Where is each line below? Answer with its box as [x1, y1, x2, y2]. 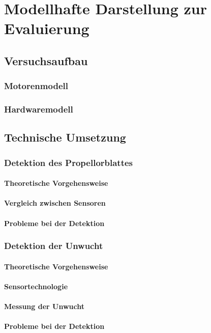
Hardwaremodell [4, 103, 73, 116]
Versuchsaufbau [4, 52, 88, 68]
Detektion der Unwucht [4, 239, 103, 252]
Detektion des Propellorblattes [4, 156, 133, 169]
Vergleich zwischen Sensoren [4, 198, 106, 208]
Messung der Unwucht [4, 301, 84, 312]
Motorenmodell [4, 79, 68, 92]
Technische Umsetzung [4, 129, 126, 145]
